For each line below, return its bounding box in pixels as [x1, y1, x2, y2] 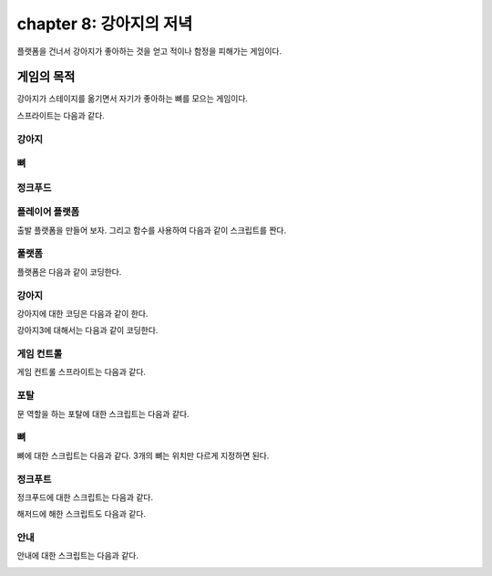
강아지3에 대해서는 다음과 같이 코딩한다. [16, 325, 159, 336]
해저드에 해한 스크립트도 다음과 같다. [16, 508, 146, 519]
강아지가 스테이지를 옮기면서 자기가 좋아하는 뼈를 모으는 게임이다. [16, 93, 249, 104]
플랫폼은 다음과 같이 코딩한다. [16, 266, 122, 278]
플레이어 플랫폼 [16, 205, 80, 218]
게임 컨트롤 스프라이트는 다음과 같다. [16, 366, 146, 378]
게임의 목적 [16, 69, 76, 85]
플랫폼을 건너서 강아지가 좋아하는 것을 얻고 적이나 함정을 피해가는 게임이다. [16, 46, 282, 57]
